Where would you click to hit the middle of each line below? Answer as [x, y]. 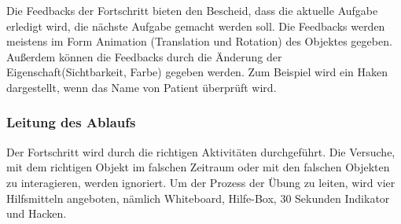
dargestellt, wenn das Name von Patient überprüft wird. [142, 87]
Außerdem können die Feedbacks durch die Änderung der [144, 56]
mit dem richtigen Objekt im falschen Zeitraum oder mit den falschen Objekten [198, 167]
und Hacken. [37, 213]
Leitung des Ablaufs [71, 122]
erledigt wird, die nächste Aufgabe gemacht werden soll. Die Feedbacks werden [196, 26]
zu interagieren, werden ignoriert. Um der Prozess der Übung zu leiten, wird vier [201, 182]
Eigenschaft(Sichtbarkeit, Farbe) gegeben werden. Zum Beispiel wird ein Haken [197, 72]
